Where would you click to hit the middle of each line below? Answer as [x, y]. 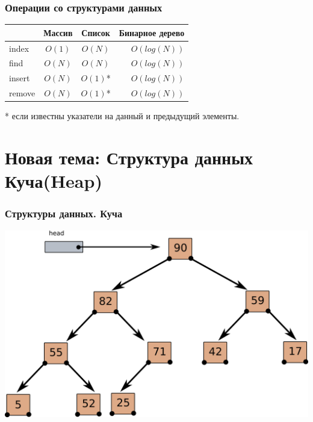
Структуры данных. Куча [64, 213]
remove [22, 93]
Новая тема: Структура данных [129, 157]
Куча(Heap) [54, 181]
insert [20, 78]
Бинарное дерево [152, 32]
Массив [58, 32]
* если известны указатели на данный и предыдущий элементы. [122, 116]
